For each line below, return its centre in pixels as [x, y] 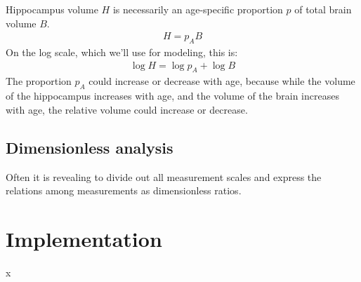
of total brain [323, 9]
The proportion [39, 81]
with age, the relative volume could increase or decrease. [127, 109]
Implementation [84, 239]
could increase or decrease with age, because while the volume [222, 81]
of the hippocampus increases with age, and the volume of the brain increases [172, 96]
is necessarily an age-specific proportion [198, 9]
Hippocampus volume [52, 9]
